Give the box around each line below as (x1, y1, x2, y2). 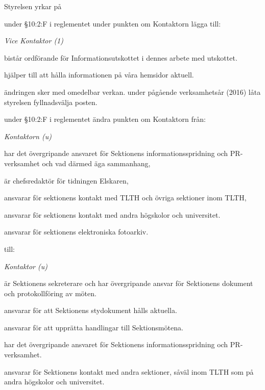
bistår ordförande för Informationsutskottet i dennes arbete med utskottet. (4, 52, 237, 63)
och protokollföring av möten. (4, 288, 97, 298)
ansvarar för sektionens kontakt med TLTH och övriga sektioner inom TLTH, (4, 192, 247, 203)
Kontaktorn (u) (4, 131, 52, 141)
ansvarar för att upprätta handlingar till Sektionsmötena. (4, 322, 183, 332)
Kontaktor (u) (4, 261, 48, 271)
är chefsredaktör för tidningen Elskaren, (4, 175, 129, 186)
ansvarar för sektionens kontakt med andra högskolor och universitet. (4, 209, 221, 220)
